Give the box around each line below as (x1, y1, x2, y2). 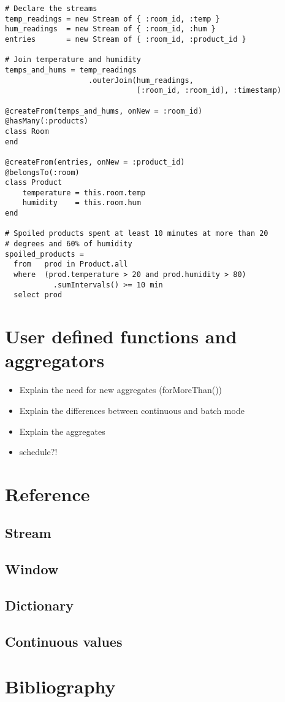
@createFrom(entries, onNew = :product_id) (5, 157, 185, 166)
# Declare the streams (5, 4, 97, 13)
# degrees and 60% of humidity (5, 240, 132, 249)
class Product (5, 178, 63, 187)
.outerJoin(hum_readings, (88, 76, 194, 85)
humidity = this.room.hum (22, 198, 141, 208)
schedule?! (19, 445, 58, 458)
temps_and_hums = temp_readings (5, 65, 137, 74)
